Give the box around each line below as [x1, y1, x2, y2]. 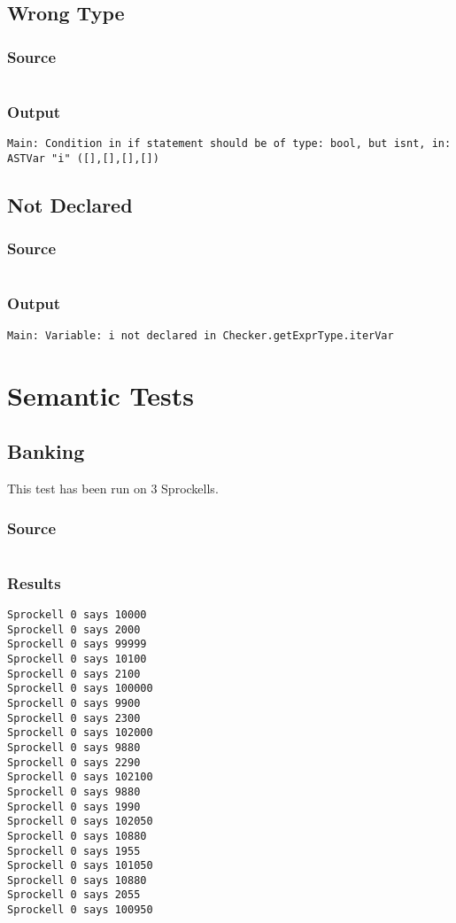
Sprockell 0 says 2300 [7, 711, 141, 725]
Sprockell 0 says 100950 [7, 904, 153, 917]
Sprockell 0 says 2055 [7, 888, 141, 902]
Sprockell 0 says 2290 [7, 756, 141, 769]
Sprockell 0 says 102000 [7, 726, 153, 740]
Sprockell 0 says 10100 [7, 652, 147, 665]
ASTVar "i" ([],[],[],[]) [7, 151, 159, 165]
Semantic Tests [7, 376, 195, 413]
